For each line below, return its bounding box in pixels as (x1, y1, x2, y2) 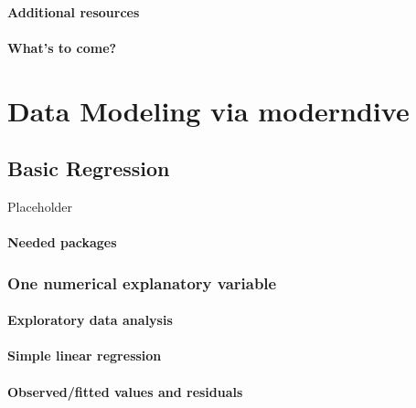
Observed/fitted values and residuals (7, 382, 243, 401)
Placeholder (7, 196, 73, 215)
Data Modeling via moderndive (7, 91, 410, 129)
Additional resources (7, 2, 140, 21)
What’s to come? (7, 37, 117, 57)
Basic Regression (7, 154, 170, 183)
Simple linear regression (7, 346, 162, 365)
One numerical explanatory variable (7, 271, 277, 294)
